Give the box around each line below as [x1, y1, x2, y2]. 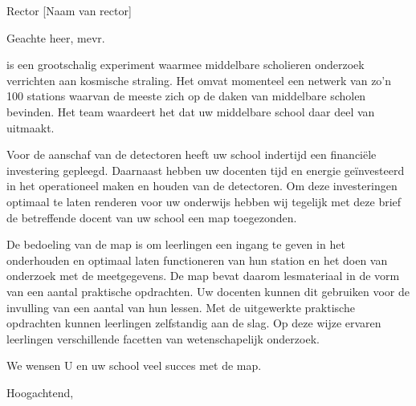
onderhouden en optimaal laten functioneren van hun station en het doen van [6, 251, 388, 268]
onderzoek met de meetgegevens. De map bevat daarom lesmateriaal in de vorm [6, 267, 400, 284]
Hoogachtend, [6, 384, 74, 400]
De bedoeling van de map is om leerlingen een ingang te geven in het [6, 236, 345, 253]
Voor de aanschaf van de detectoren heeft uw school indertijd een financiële [6, 146, 377, 163]
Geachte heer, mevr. [6, 29, 105, 46]
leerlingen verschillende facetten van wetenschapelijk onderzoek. [6, 330, 320, 347]
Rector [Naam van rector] [6, 2, 132, 18]
